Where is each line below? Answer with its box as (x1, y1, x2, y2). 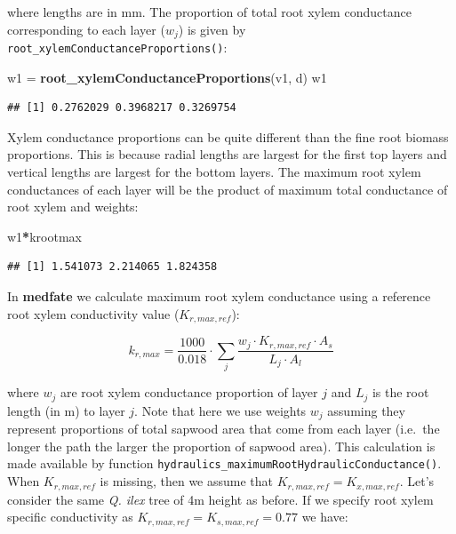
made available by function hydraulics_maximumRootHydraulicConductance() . (7, 454, 442, 473)
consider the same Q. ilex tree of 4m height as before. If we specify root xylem (7, 490, 434, 508)
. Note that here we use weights (134, 401, 307, 419)
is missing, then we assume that (100, 472, 274, 490)
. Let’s (399, 472, 435, 490)
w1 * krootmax (7, 227, 82, 245)
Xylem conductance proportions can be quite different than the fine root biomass (7, 127, 449, 146)
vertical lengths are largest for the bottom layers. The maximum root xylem (7, 163, 421, 181)
